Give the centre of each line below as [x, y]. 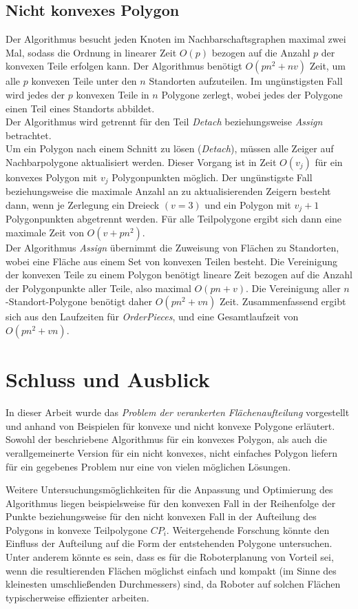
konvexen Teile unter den [84, 81]
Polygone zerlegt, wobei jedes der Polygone [252, 94]
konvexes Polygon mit [52, 177]
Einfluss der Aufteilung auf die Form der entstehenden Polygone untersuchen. [169, 543]
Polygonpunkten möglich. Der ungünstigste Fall [212, 177]
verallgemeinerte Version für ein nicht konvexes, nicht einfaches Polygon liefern [172, 452]
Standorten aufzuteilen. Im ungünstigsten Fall [246, 81]
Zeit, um [327, 66]
